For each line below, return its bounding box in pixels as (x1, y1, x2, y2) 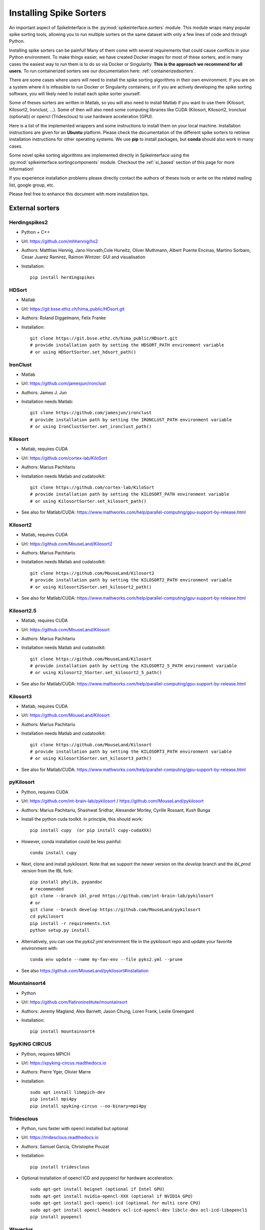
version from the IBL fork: (21, 867, 73, 873)
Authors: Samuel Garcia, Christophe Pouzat (21, 1143, 109, 1149)
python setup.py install (30, 927, 90, 933)
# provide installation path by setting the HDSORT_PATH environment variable (30, 342, 224, 348)
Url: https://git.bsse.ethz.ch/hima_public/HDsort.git (21, 306, 125, 312)
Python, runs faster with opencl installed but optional (21, 1126, 129, 1131)
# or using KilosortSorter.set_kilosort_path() (30, 498, 147, 504)
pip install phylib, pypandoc (30, 879, 103, 885)
